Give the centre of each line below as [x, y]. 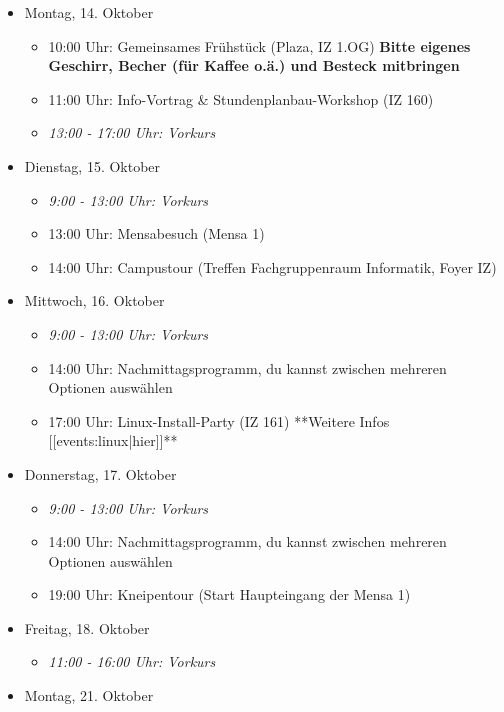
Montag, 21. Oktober [89, 695]
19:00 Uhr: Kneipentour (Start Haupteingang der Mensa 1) [229, 594]
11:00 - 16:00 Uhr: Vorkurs [132, 661]
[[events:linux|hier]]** [113, 440]
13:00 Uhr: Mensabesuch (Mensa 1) [156, 233]
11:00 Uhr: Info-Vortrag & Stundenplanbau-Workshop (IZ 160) [241, 98]
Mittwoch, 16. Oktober [94, 300]
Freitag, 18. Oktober [87, 627]
